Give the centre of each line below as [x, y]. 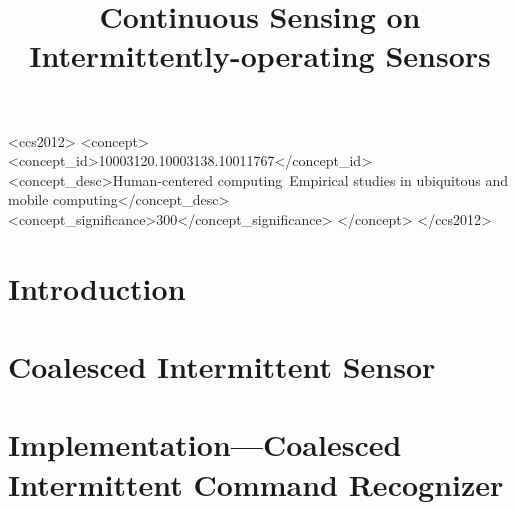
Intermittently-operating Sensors [260, 55]
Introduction [97, 287]
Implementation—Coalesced [205, 444]
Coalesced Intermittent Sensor [222, 366]
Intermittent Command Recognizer [256, 483]
